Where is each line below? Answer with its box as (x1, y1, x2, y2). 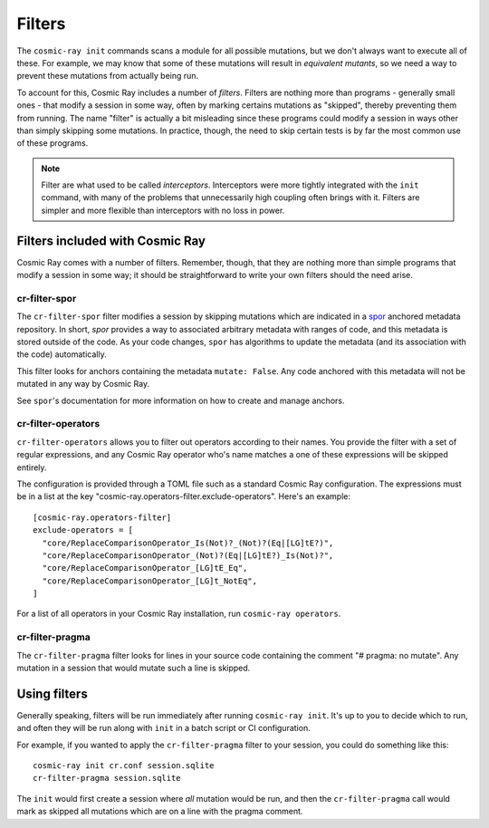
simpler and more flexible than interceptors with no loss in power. (41, 205, 285, 216)
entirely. (16, 462, 47, 473)
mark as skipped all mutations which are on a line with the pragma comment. (16, 806, 303, 817)
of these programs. (16, 138, 89, 149)
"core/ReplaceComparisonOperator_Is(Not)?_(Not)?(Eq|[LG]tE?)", (42, 537, 334, 548)
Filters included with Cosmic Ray (16, 233, 206, 248)
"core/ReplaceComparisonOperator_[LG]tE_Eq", (42, 563, 248, 573)
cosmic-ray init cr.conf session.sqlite (33, 761, 215, 771)
